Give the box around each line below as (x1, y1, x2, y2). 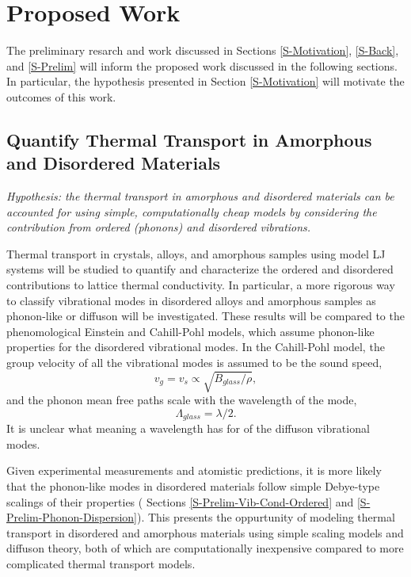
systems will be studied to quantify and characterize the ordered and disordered (6, 261, 394, 277)
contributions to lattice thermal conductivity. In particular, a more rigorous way (6, 277, 395, 293)
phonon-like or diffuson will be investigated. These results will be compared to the (6, 308, 405, 324)
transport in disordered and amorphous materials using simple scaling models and (6, 524, 404, 541)
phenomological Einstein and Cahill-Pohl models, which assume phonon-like (6, 323, 375, 339)
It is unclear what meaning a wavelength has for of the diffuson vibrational (6, 420, 370, 437)
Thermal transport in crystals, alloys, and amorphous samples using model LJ (6, 245, 386, 262)
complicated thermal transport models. (6, 555, 196, 571)
